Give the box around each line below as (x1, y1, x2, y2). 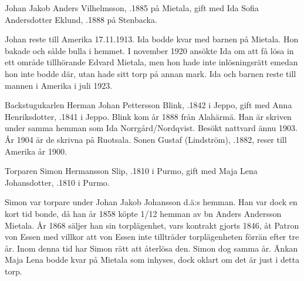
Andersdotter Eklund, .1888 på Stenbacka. (5, 13, 157, 25)
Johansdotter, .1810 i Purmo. (5, 176, 110, 188)
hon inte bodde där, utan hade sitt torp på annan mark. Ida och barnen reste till (5, 67, 296, 79)
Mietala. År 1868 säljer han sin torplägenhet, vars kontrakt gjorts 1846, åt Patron (5, 219, 299, 231)
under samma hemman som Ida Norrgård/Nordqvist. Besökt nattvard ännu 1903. (5, 122, 298, 134)
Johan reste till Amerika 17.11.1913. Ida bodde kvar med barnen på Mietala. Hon (5, 33, 299, 45)
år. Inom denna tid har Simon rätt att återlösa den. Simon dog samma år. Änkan (5, 242, 298, 254)
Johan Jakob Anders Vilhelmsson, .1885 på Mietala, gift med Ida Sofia (5, 2, 259, 14)
